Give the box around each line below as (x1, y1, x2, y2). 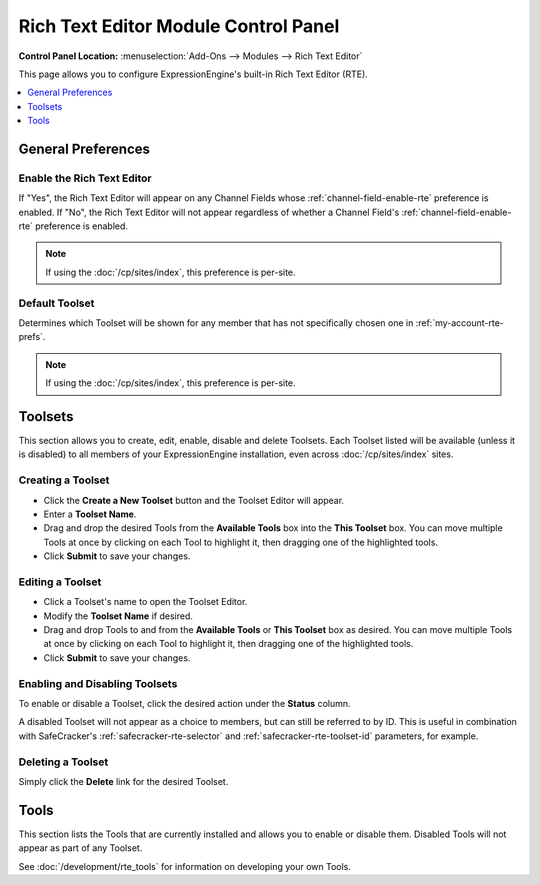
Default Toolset (18, 296, 95, 310)
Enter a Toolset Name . (43, 508, 137, 520)
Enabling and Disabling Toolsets (18, 676, 178, 690)
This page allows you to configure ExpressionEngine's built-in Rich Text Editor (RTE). (18, 68, 369, 80)
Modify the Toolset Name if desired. (43, 610, 194, 622)
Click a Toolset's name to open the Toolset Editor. (43, 596, 248, 608)
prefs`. (18, 331, 46, 343)
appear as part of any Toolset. (18, 842, 143, 854)
